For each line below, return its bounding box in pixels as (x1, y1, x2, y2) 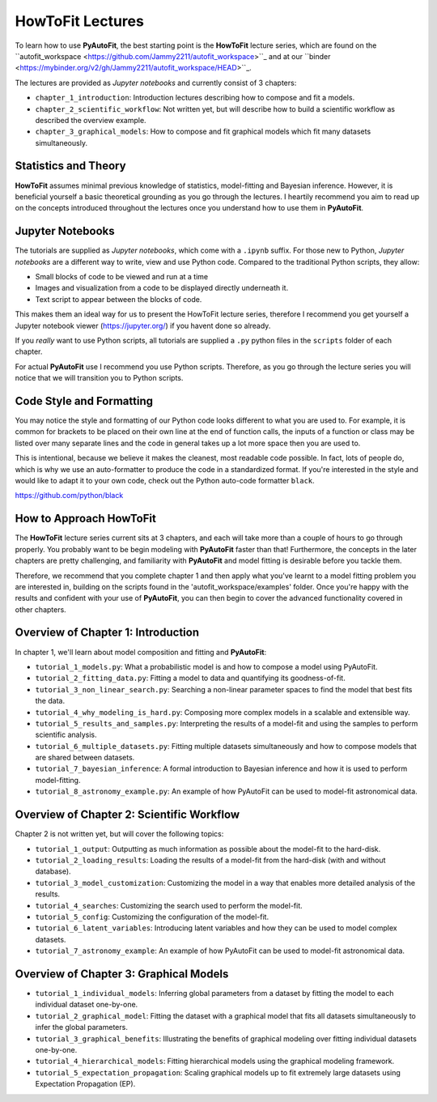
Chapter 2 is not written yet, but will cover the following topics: (15, 829, 224, 839)
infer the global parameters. (35, 1023, 129, 1032)
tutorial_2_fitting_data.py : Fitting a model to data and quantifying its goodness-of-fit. (35, 673, 346, 683)
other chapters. (15, 604, 66, 615)
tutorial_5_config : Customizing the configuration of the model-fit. (35, 912, 269, 921)
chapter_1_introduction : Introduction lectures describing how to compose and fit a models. (35, 93, 355, 103)
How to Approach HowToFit (15, 512, 157, 525)
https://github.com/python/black (15, 491, 124, 500)
